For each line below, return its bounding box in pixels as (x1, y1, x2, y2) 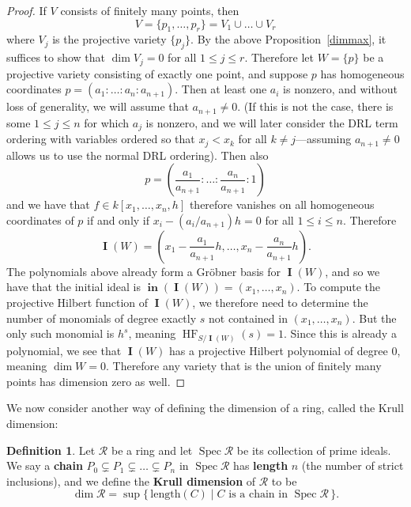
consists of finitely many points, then (60, 2, 239, 18)
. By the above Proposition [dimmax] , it (190, 31, 386, 47)
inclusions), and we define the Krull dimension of (6, 472, 256, 489)
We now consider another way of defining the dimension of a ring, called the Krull (6, 399, 404, 416)
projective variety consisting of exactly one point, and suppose (6, 65, 308, 81)
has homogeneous (320, 65, 405, 81)
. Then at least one (175, 81, 267, 97)
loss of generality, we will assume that (6, 98, 189, 115)
